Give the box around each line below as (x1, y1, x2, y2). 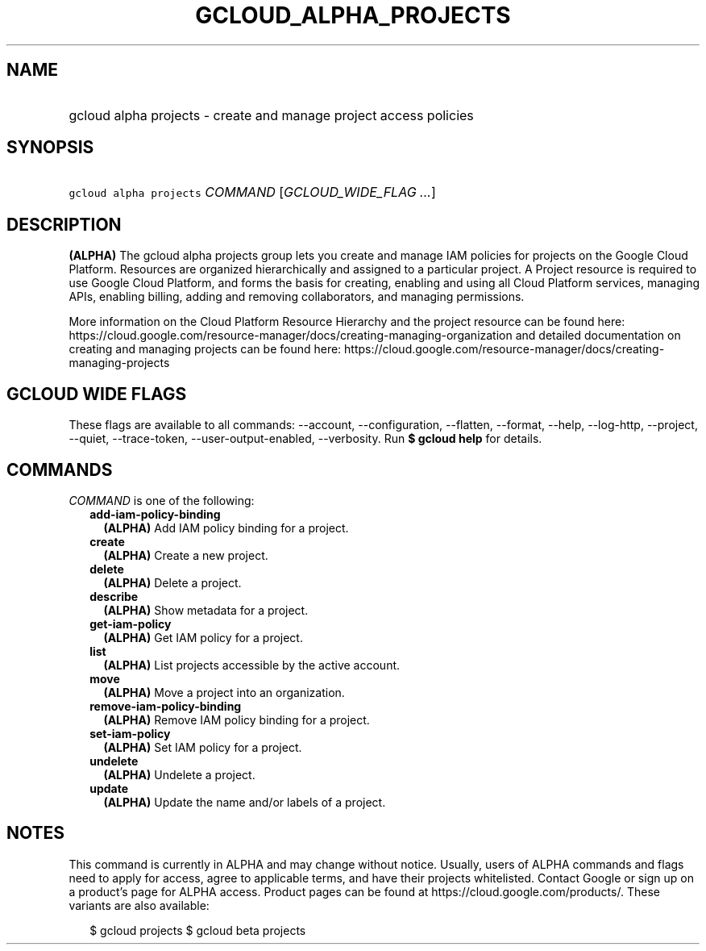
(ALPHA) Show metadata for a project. (103, 603, 309, 617)
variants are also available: (69, 898, 210, 912)
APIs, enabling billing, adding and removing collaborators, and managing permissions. (69, 290, 525, 304)
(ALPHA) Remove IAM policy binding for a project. (103, 712, 370, 727)
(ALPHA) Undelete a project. (103, 767, 255, 782)
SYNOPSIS (6, 137, 94, 158)
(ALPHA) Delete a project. (103, 575, 242, 590)
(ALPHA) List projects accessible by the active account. (103, 657, 401, 672)
